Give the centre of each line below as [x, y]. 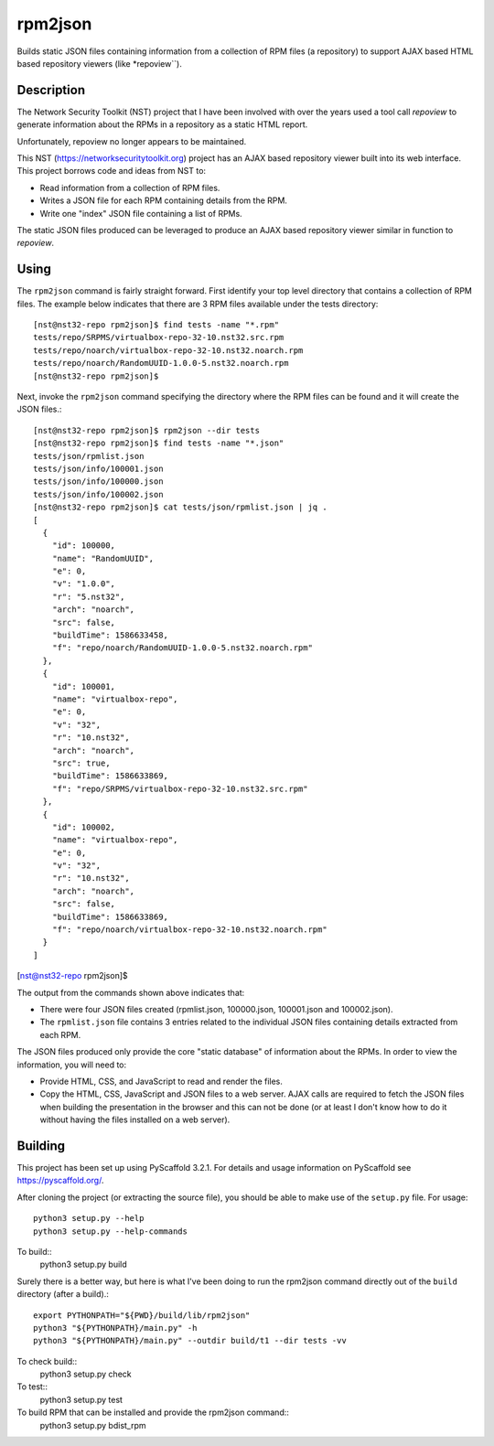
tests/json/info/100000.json [98, 482]
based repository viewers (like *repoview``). [99, 63]
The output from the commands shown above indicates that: [131, 992]
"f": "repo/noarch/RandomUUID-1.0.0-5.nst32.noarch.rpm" [182, 648]
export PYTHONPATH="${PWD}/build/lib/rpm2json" [142, 1315]
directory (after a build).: [63, 1294]
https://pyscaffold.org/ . [60, 1181]
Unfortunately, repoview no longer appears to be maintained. [132, 141]
